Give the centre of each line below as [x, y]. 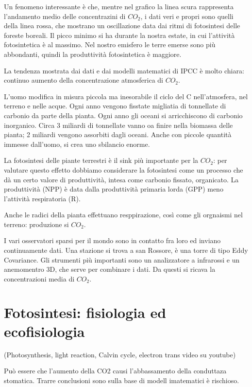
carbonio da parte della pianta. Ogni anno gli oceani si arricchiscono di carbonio [123, 115]
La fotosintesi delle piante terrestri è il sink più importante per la [101, 160]
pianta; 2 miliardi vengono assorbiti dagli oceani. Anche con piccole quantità [118, 134]
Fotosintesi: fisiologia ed [85, 312]
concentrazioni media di [39, 278]
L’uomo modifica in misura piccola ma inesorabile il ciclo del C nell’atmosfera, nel [126, 96]
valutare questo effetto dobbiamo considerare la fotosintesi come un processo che [124, 169]
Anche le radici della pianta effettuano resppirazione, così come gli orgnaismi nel [123, 215]
